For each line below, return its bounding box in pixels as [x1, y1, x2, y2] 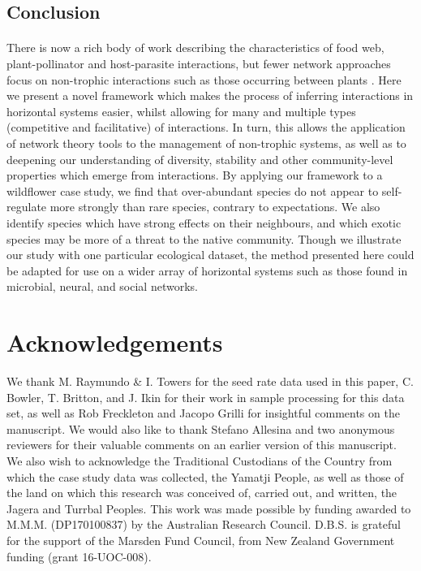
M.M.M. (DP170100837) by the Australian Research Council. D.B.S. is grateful [6, 516, 401, 533]
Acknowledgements [6, 326, 223, 359]
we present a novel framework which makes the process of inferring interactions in [6, 87, 414, 104]
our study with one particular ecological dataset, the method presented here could [6, 246, 415, 263]
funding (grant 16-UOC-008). [6, 547, 152, 565]
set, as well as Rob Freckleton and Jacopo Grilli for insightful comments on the [6, 404, 400, 422]
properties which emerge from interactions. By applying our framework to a [6, 167, 383, 184]
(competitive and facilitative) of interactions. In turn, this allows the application [6, 119, 406, 136]
